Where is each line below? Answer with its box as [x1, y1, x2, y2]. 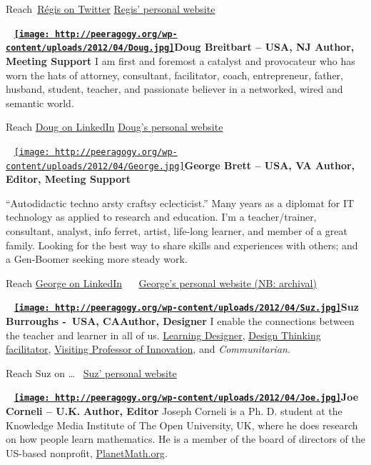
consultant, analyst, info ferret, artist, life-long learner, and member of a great [6, 223, 347, 238]
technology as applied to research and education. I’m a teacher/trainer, [6, 209, 317, 224]
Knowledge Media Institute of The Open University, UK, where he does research [6, 417, 358, 432]
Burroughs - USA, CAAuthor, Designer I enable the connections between [6, 314, 355, 328]
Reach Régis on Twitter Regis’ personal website [6, 1, 215, 16]
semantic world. [6, 95, 74, 110]
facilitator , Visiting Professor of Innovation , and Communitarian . [6, 341, 290, 356]
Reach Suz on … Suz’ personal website [6, 365, 177, 380]
